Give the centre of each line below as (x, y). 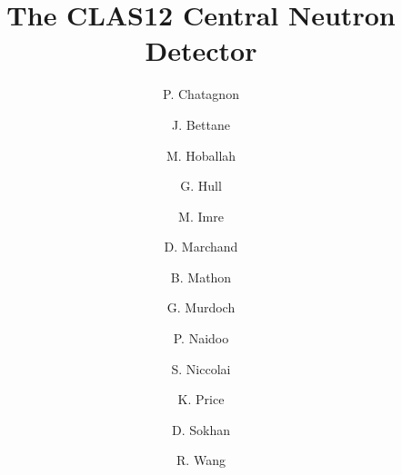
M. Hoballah (201, 155)
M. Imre (201, 216)
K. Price (201, 399)
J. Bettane (201, 124)
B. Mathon (201, 277)
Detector (201, 50)
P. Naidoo (201, 338)
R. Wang (201, 460)
